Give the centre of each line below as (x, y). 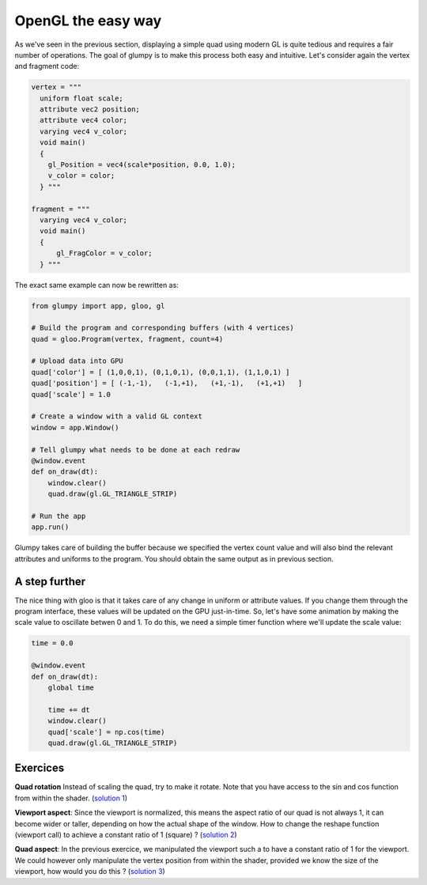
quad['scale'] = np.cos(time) (106, 732)
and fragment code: (47, 66)
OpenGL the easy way (88, 21)
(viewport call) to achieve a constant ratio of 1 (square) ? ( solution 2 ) (126, 834)
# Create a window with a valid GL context (117, 416)
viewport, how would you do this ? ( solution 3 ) (90, 872)
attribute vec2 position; (90, 110)
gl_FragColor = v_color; (105, 253)
